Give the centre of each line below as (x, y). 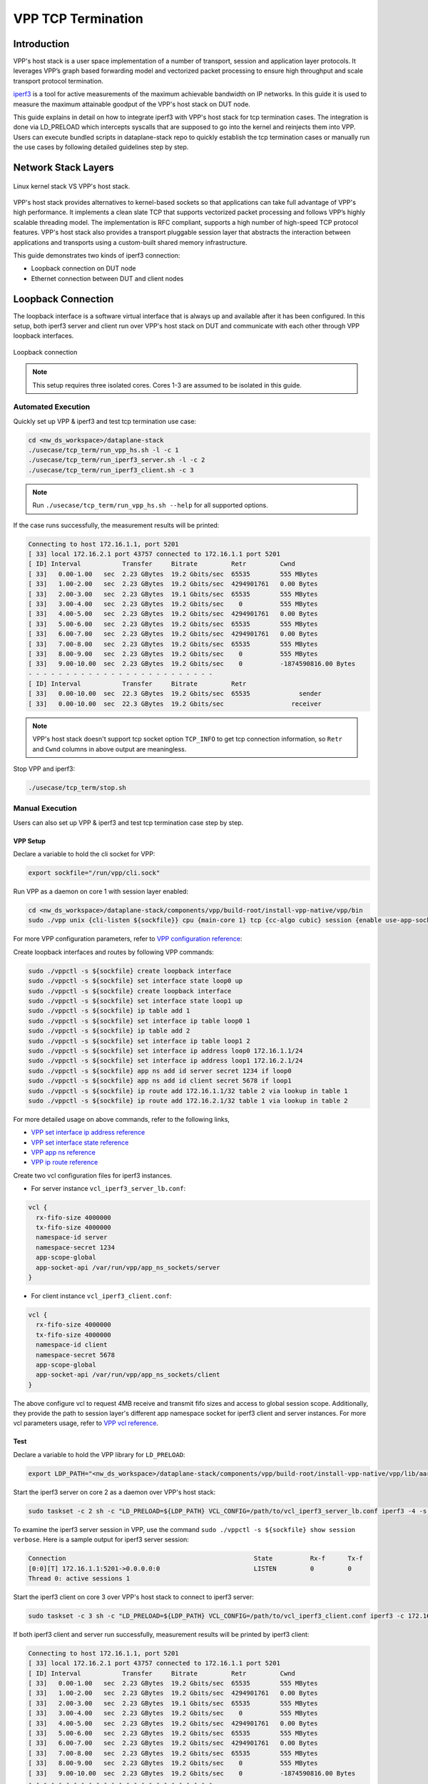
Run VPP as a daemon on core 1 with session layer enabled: (101, 891)
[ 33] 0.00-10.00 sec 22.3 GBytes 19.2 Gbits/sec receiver (175, 704)
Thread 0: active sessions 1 (79, 1578)
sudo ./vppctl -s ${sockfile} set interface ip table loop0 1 (139, 1021)
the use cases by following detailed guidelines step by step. (101, 147)
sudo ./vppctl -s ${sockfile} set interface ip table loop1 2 (139, 1041)
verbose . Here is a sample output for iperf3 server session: (101, 1540)
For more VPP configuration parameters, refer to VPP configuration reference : (128, 939)
